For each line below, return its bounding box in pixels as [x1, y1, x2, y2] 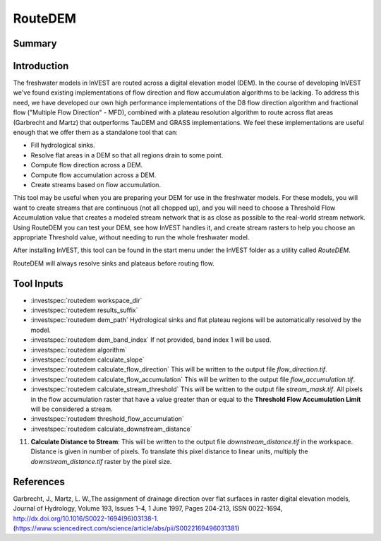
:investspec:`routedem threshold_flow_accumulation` [30, 415, 185, 423]
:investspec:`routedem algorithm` [30, 345, 127, 354]
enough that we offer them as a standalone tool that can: [13, 128, 178, 137]
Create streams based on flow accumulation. [30, 180, 162, 189]
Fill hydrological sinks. [30, 141, 95, 150]
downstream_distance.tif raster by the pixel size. [30, 457, 172, 465]
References [13, 475, 65, 487]
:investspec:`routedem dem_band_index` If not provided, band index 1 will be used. [30, 335, 272, 344]
